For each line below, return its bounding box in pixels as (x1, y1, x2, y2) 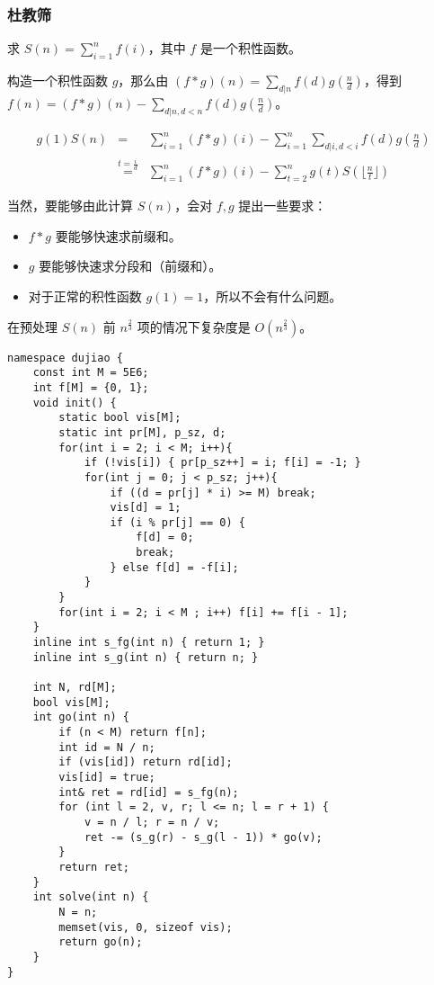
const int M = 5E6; (32, 366, 149, 380)
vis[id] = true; (58, 770, 155, 784)
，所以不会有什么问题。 (203, 287, 342, 305)
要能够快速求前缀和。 (55, 226, 182, 245)
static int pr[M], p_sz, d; (58, 425, 226, 439)
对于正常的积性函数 (28, 287, 142, 305)
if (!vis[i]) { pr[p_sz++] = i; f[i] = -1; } (84, 456, 361, 470)
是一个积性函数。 (199, 39, 301, 58)
